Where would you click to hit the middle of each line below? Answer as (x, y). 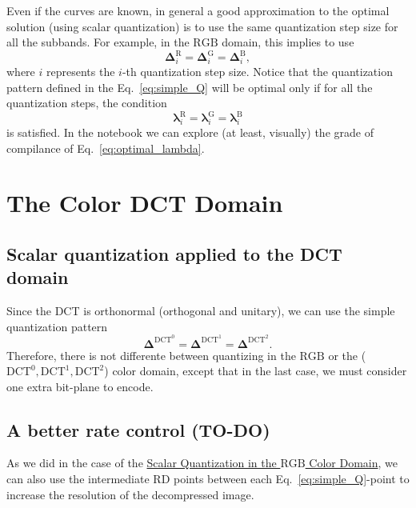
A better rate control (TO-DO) (138, 429)
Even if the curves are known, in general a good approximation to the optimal (198, 10)
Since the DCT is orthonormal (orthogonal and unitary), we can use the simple (201, 311)
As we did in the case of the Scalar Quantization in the (142, 463)
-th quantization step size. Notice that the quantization (257, 72)
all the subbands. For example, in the (98, 42)
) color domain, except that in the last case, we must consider (256, 371)
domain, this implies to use (288, 42)
